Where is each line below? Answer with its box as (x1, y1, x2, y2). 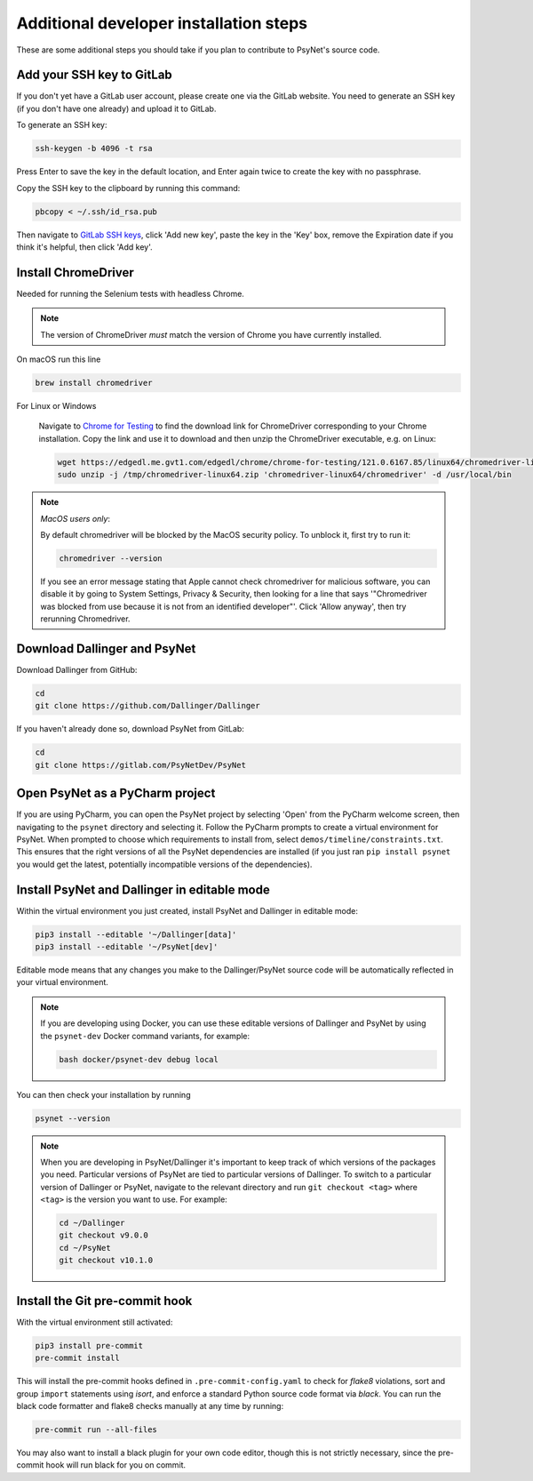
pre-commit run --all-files (35, 1424, 157, 1435)
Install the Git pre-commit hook (16, 1293, 193, 1309)
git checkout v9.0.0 (59, 1230, 148, 1240)
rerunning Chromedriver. (40, 613, 131, 624)
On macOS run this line (16, 354, 101, 364)
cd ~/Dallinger (59, 1218, 125, 1229)
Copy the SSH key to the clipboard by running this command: (16, 182, 241, 193)
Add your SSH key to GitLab (16, 68, 172, 83)
